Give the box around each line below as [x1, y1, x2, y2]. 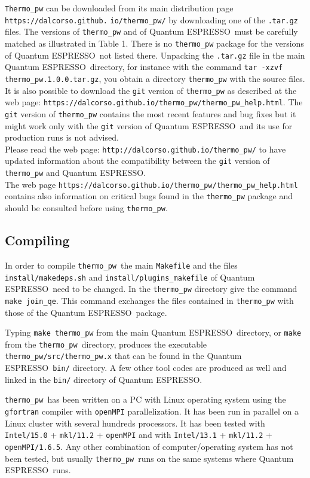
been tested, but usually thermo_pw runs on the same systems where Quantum [5, 452, 294, 464]
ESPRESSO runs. [5, 464, 71, 476]
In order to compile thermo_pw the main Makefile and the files [5, 258, 238, 271]
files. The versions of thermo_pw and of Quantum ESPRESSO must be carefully [5, 25, 298, 38]
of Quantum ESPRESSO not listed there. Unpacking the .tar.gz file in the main [5, 48, 305, 61]
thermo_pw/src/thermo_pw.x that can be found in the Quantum [5, 349, 242, 362]
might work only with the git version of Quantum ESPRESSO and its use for [5, 119, 293, 132]
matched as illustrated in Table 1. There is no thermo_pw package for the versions [5, 36, 304, 49]
